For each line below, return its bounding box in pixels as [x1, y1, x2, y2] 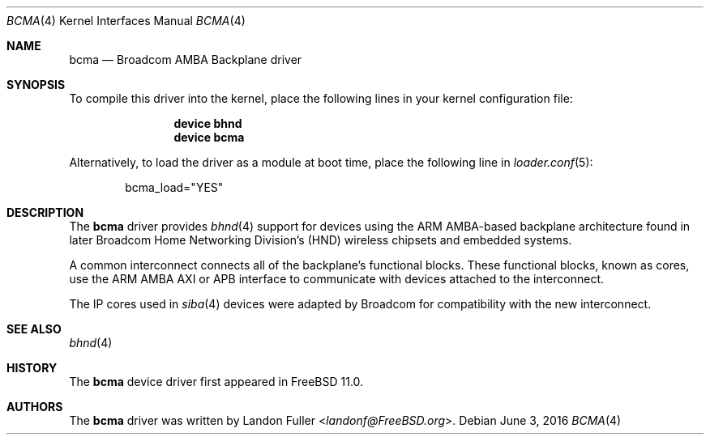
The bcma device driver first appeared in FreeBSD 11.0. [69, 375, 364, 388]
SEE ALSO [6, 322, 62, 336]
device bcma [173, 130, 245, 144]
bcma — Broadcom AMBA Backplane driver [69, 53, 302, 66]
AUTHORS [6, 400, 63, 413]
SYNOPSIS [6, 78, 66, 91]
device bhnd [173, 117, 242, 130]
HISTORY [6, 361, 58, 375]
